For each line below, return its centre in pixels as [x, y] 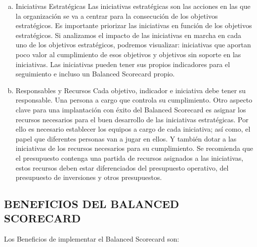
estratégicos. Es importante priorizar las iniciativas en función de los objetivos [134, 25]
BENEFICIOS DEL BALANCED [92, 204]
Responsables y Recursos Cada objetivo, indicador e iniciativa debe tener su [131, 90]
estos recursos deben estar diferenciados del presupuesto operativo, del [122, 167]
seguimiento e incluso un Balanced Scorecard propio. [95, 74]
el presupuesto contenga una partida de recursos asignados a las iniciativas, [129, 158]
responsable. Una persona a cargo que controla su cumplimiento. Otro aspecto [134, 100]
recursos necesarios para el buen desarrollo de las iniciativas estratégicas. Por [132, 119]
